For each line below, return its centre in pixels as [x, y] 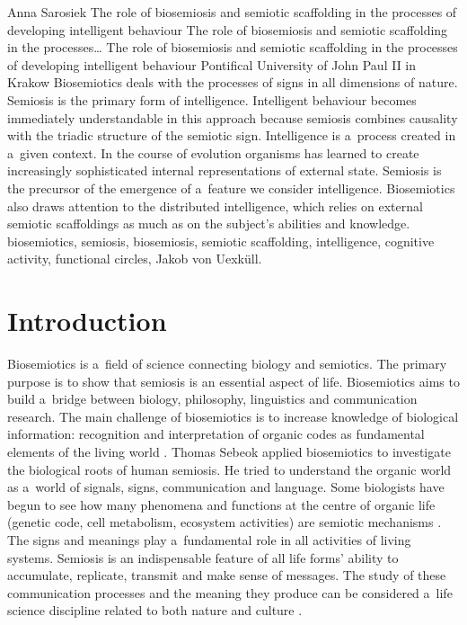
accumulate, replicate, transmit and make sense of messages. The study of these [227, 575]
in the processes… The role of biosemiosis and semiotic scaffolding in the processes [233, 47]
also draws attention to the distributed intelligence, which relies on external [215, 205]
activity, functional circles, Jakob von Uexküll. [135, 259]
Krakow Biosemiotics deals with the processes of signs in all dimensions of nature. [233, 82]
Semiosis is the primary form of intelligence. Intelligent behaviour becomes [212, 99]
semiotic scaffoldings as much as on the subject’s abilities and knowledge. [209, 223]
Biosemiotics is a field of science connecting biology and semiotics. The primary [227, 364]
